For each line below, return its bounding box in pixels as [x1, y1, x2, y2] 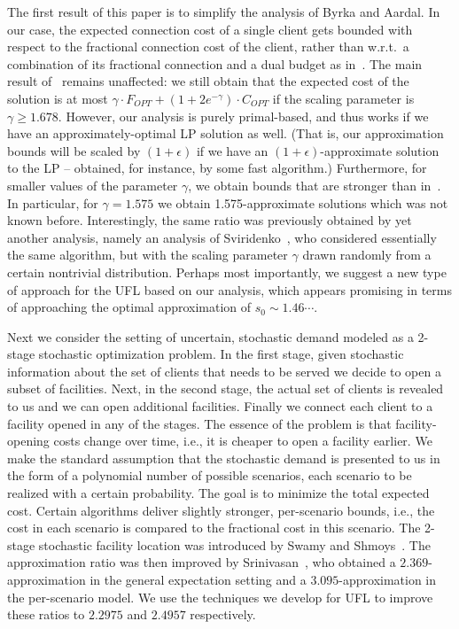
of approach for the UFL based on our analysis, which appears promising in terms [7, 280, 452, 299]
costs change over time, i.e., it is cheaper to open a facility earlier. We [53, 431, 432, 450]
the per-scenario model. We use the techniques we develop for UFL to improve [7, 587, 433, 606]
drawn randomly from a [302, 245, 432, 264]
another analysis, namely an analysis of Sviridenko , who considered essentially [7, 228, 437, 246]
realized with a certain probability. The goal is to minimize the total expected [7, 484, 430, 502]
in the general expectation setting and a [89, 571, 307, 588]
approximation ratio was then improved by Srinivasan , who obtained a [7, 553, 396, 571]
